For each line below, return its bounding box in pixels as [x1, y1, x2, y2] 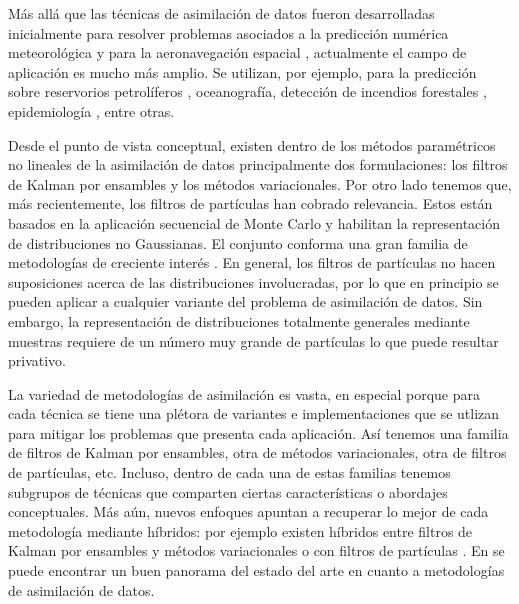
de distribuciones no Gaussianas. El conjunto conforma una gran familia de [8, 232, 468, 253]
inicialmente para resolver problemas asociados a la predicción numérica [8, 22, 449, 43]
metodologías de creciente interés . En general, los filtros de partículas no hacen [8, 252, 496, 273]
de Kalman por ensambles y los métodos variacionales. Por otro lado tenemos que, [8, 173, 512, 194]
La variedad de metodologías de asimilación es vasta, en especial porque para [8, 383, 480, 404]
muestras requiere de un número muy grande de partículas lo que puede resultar [8, 330, 499, 351]
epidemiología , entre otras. [8, 100, 175, 121]
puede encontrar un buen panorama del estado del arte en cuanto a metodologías [8, 560, 505, 581]
